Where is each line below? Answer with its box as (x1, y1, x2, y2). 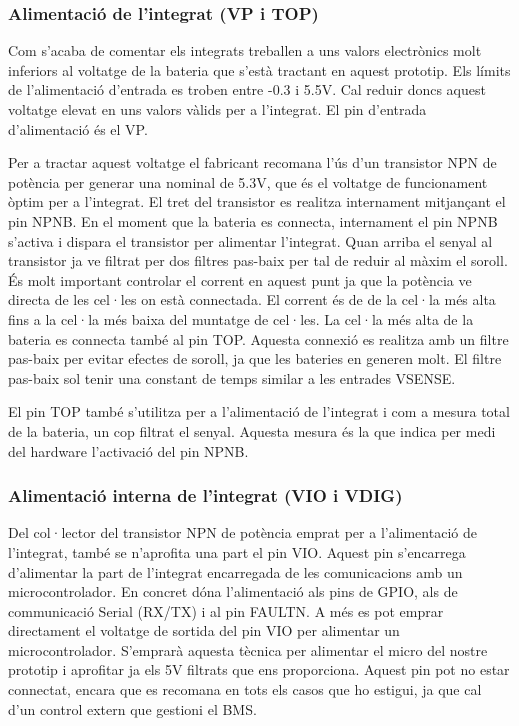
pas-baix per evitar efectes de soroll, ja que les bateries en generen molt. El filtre (8, 348, 502, 369)
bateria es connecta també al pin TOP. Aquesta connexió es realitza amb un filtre (8, 328, 509, 349)
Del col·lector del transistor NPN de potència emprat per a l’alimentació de (8, 522, 477, 543)
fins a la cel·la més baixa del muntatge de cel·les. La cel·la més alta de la (8, 308, 474, 329)
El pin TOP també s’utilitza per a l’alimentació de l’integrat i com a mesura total (8, 401, 510, 422)
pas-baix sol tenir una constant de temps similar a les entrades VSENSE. (8, 367, 456, 388)
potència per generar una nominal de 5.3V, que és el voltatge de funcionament (8, 171, 488, 192)
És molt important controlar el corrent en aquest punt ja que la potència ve (8, 269, 472, 290)
